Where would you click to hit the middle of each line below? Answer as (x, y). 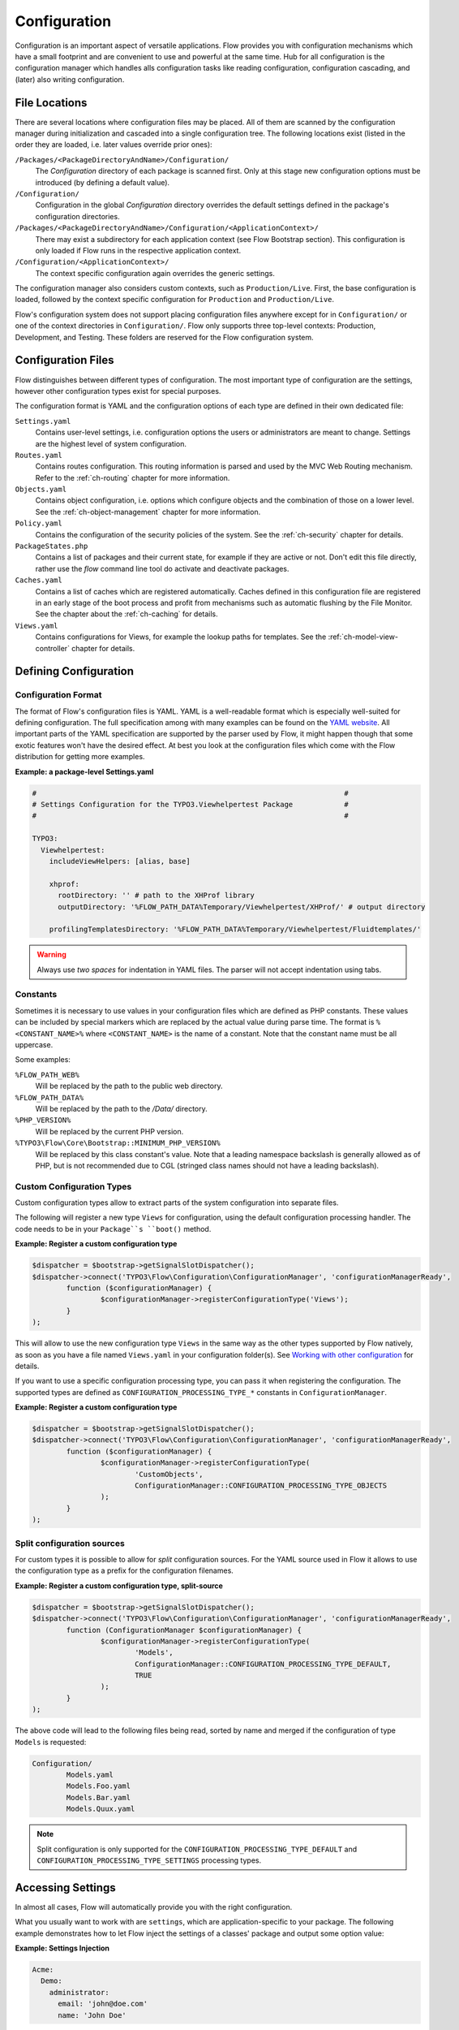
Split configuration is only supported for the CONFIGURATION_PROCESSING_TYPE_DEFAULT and (197, 1849)
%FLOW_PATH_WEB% (47, 1075)
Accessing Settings (66, 1887)
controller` (53, 648)
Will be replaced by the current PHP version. (109, 1131)
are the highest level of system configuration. (111, 443)
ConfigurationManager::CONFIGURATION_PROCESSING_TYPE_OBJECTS (261, 1486)
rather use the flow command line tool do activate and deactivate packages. (162, 568)
